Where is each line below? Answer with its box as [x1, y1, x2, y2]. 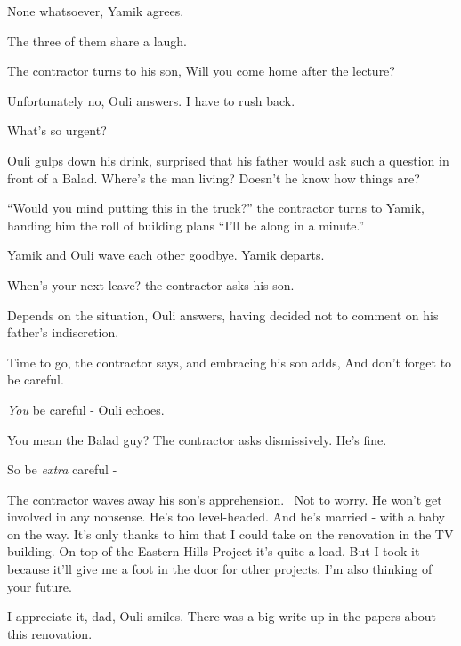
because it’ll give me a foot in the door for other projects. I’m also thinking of [7, 560, 433, 578]
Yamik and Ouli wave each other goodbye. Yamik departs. [7, 246, 325, 264]
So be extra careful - [7, 460, 117, 479]
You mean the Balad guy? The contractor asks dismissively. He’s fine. [7, 430, 387, 448]
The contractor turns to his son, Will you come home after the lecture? [7, 61, 395, 80]
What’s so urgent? [7, 121, 107, 140]
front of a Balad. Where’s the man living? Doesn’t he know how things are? [7, 168, 420, 187]
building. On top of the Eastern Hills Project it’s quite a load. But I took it [7, 542, 420, 561]
